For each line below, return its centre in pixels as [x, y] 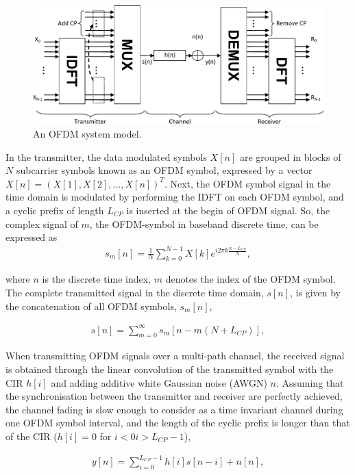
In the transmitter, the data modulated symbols [106, 156]
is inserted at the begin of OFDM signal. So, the [228, 210]
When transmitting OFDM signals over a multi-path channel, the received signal [175, 356]
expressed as [32, 237]
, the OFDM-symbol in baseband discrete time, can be [204, 223]
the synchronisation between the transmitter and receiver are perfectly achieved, [174, 396]
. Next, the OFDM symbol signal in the [247, 183]
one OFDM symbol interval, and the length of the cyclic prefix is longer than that [178, 423]
